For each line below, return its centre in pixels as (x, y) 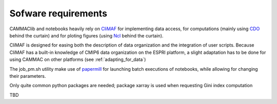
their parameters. (28, 76)
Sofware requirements (58, 13)
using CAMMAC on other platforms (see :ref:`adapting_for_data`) (78, 59)
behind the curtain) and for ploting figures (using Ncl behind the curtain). (86, 35)
